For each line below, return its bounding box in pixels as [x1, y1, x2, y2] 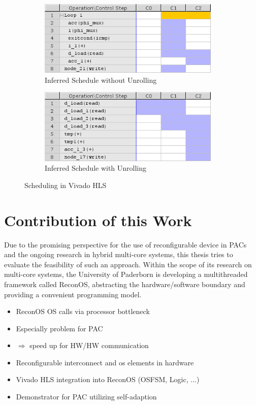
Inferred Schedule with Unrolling [45, 163, 147, 173]
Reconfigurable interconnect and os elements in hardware [16, 357, 194, 367]
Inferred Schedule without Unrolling [45, 74, 157, 85]
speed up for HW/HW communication [29, 340, 149, 351]
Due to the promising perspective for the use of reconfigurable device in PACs [4, 239, 247, 250]
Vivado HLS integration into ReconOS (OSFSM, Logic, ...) [16, 374, 200, 385]
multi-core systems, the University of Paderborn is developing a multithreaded [4, 269, 248, 279]
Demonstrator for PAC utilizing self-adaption [16, 391, 157, 402]
